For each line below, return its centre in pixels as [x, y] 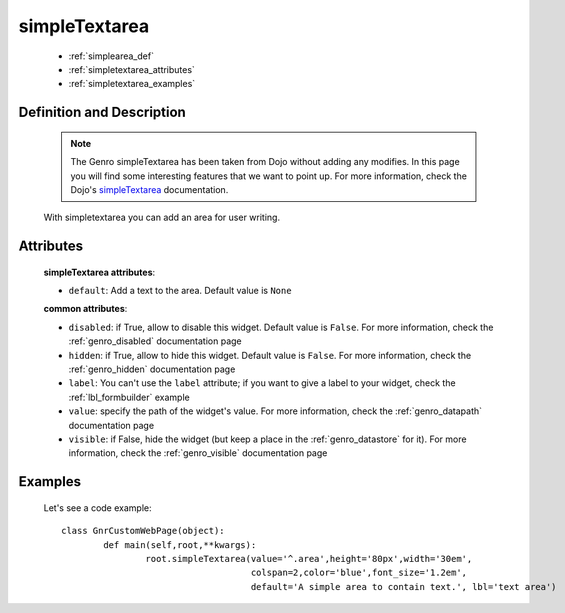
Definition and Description [102, 112]
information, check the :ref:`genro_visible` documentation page [198, 453]
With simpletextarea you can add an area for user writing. [161, 217]
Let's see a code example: [97, 507]
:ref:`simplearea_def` [111, 56]
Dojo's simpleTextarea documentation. [149, 189]
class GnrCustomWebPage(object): [143, 531]
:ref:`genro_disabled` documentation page [155, 341]
